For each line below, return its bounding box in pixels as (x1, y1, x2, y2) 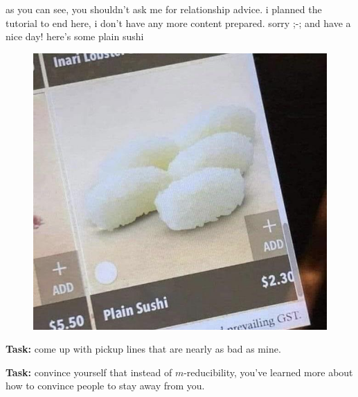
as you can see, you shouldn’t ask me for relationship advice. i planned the (6, 2, 322, 16)
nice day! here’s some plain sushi (6, 29, 144, 44)
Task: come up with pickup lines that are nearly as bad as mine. (6, 342, 281, 356)
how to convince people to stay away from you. (6, 378, 205, 393)
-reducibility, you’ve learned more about (184, 364, 353, 379)
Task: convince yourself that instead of (6, 364, 172, 379)
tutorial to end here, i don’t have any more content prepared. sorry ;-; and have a (6, 15, 351, 30)
